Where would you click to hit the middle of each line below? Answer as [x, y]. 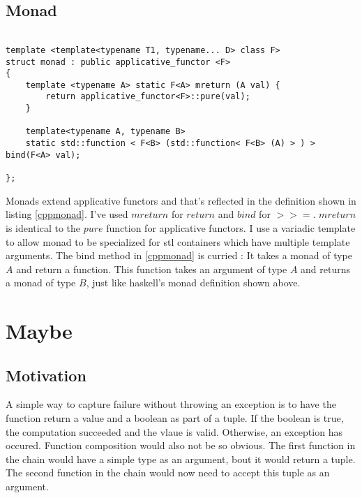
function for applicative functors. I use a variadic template [231, 227]
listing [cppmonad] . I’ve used [67, 214]
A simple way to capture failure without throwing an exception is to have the [171, 404]
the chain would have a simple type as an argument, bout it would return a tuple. [181, 459]
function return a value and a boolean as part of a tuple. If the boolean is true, [175, 418]
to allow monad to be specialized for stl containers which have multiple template [178, 241]
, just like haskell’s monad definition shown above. [193, 283]
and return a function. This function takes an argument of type [152, 269]
